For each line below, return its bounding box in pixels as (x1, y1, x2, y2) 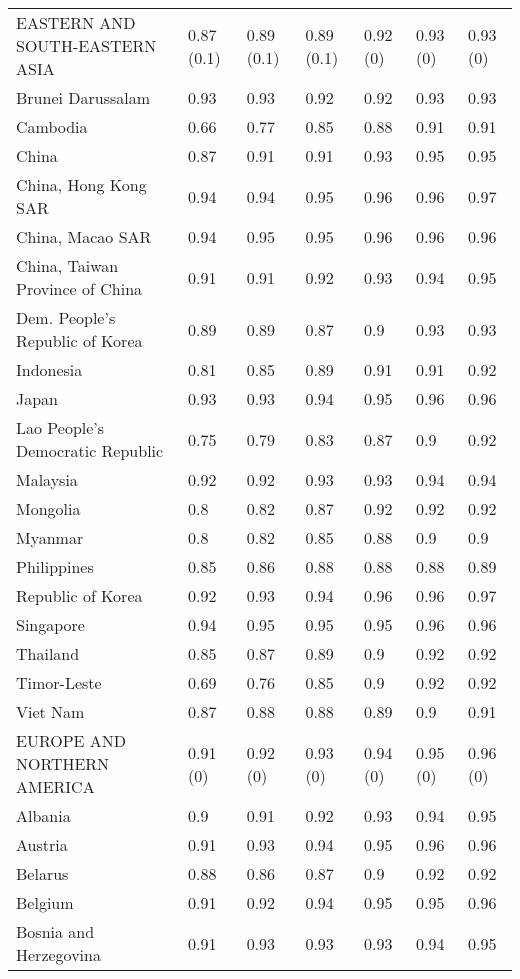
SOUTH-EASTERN (16, 34, 157, 57)
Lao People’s (16, 416, 105, 439)
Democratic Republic (16, 439, 164, 462)
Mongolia (16, 497, 81, 520)
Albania (16, 804, 71, 827)
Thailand (16, 642, 80, 665)
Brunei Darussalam (16, 86, 151, 109)
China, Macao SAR (16, 225, 152, 248)
